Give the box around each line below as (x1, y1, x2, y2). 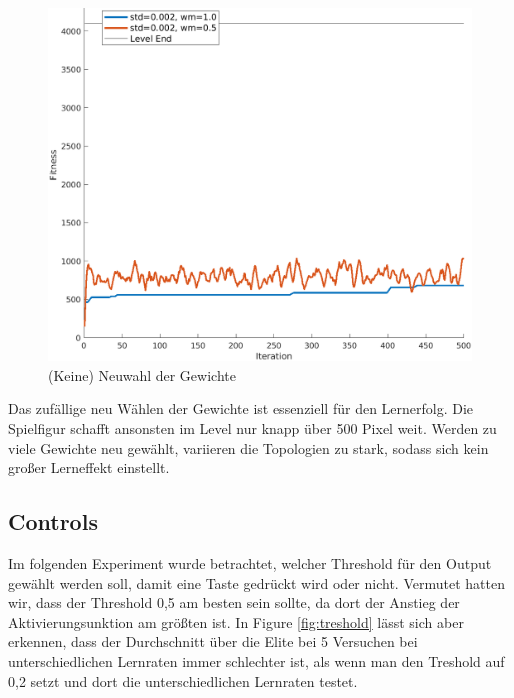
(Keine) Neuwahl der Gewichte (48, 364, 236, 385)
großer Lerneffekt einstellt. (8, 457, 170, 478)
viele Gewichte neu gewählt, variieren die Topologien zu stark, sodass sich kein (8, 437, 489, 458)
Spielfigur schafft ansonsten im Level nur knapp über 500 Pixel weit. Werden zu (8, 417, 497, 438)
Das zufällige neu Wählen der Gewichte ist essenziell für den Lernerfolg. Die (8, 398, 474, 419)
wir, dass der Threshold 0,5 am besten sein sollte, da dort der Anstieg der (8, 592, 460, 613)
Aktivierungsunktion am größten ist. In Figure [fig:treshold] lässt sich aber (8, 611, 464, 632)
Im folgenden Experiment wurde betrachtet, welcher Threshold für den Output (8, 552, 492, 573)
